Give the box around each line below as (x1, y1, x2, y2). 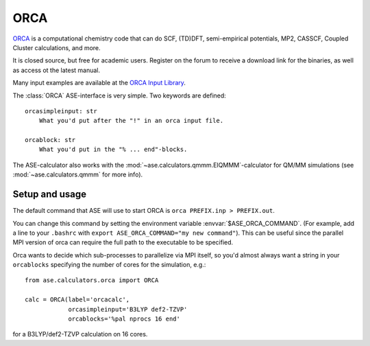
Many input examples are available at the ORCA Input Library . (12, 79, 186, 87)
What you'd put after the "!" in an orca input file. (38, 117, 224, 125)
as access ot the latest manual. (12, 66, 101, 74)
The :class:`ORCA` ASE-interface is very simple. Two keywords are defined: (12, 91, 226, 100)
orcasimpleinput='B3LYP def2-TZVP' (68, 305, 188, 313)
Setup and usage (12, 189, 87, 200)
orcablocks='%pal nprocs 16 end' (68, 315, 181, 323)
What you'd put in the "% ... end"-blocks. (38, 146, 188, 154)
